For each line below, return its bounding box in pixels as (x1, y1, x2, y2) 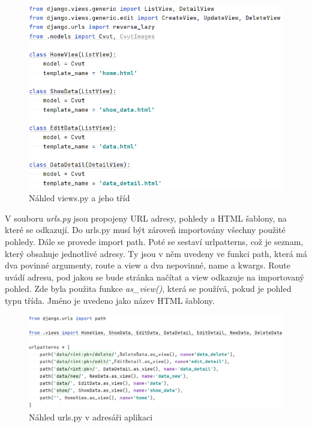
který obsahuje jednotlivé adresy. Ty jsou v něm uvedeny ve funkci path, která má (5, 247, 307, 259)
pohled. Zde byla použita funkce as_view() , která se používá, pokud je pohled (5, 282, 292, 295)
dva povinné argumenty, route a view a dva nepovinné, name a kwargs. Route (5, 259, 290, 271)
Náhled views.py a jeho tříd (29, 192, 130, 204)
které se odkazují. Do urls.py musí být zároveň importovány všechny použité (5, 223, 286, 236)
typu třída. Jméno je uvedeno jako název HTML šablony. (5, 294, 215, 307)
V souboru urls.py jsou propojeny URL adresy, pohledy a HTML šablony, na (5, 211, 287, 224)
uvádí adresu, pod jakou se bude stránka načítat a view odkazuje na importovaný (5, 270, 304, 283)
